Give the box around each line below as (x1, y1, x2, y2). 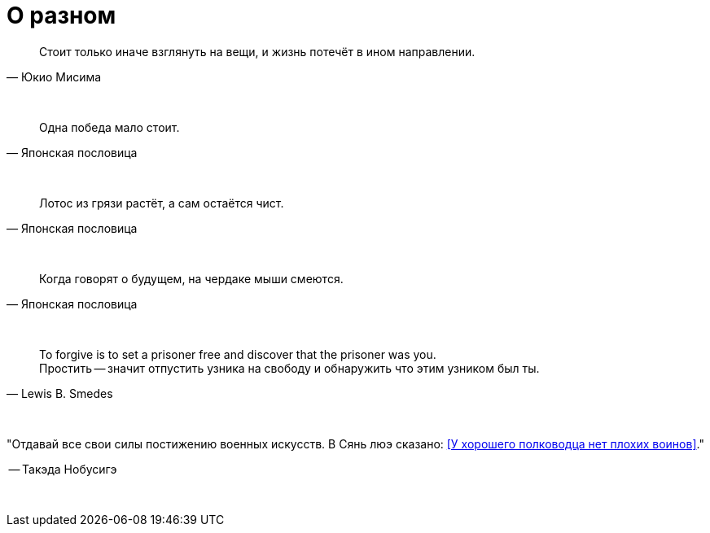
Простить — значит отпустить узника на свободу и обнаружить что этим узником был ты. (39, 360, 540, 375)
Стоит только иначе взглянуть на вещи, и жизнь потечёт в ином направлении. (39, 44, 476, 59)
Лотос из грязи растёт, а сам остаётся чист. (39, 195, 284, 210)
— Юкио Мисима (7, 69, 102, 84)
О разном (7, 2, 116, 29)
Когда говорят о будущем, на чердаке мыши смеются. (39, 271, 344, 286)
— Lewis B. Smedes (7, 386, 113, 400)
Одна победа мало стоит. (39, 120, 180, 134)
